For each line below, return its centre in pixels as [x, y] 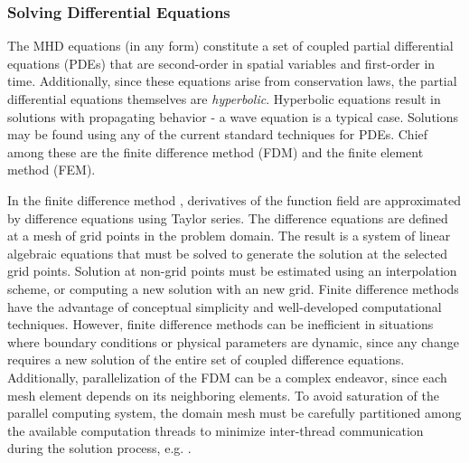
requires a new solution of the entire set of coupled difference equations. [206, 359]
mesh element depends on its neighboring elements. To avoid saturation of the [224, 395]
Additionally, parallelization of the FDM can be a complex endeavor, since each [227, 377]
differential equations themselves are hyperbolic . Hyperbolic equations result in [224, 99]
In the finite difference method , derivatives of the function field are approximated [234, 199]
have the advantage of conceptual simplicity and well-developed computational [225, 306]
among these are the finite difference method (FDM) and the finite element [216, 151]
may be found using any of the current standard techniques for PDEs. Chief [218, 134]
